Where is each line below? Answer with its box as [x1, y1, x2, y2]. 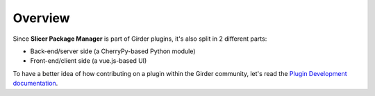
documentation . [12, 79, 58, 88]
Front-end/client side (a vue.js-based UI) [30, 57, 147, 65]
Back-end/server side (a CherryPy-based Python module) [30, 47, 196, 55]
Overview [12, 10, 70, 26]
